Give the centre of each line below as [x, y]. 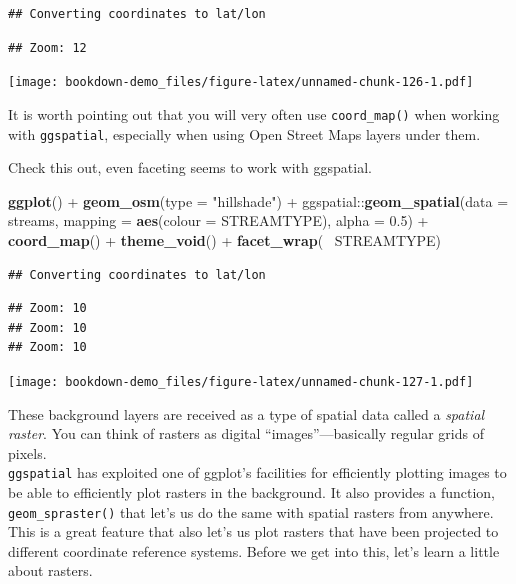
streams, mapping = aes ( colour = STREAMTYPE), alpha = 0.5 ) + [218, 220]
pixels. [27, 452]
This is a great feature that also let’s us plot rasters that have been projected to [253, 531]
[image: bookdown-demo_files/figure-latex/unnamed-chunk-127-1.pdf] [241, 381]
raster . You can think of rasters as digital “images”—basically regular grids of [246, 433]
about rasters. [50, 570]
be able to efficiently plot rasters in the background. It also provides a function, [251, 492]
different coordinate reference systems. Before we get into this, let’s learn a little [254, 550]
